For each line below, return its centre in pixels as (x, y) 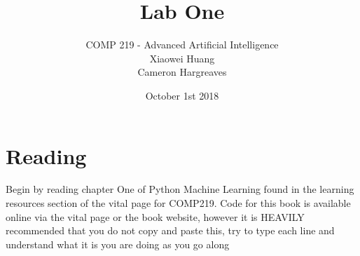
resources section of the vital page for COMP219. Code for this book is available (178, 203)
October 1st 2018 (182, 95)
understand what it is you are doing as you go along (118, 244)
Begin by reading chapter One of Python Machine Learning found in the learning (180, 189)
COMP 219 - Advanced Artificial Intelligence (182, 45)
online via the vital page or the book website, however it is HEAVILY (155, 216)
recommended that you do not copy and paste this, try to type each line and (170, 230)
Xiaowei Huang (182, 58)
